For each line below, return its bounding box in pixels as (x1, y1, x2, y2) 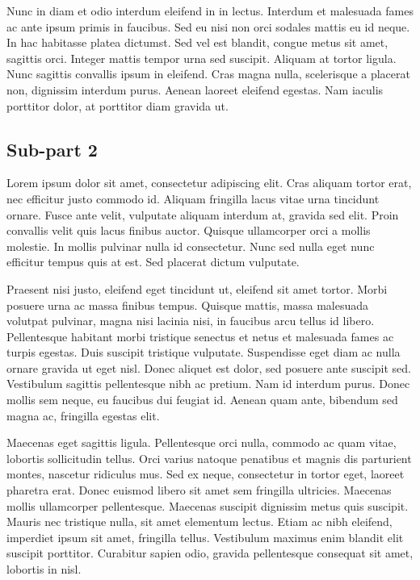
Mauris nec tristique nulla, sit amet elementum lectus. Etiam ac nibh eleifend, (6, 513, 393, 530)
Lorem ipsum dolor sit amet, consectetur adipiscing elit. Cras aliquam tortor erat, (6, 174, 412, 191)
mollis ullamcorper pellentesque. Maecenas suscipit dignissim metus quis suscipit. (6, 497, 409, 514)
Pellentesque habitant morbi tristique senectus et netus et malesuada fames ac (6, 328, 394, 344)
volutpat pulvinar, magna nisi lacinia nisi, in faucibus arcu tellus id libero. (6, 312, 375, 329)
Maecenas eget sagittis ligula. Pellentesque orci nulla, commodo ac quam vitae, (6, 434, 397, 451)
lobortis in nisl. (6, 561, 82, 578)
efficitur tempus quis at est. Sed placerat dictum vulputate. (6, 253, 300, 270)
